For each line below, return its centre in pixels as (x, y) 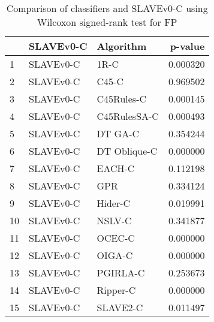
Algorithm (122, 46)
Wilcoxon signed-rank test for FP (107, 22)
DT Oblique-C (127, 151)
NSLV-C (114, 220)
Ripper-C (116, 290)
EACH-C (116, 168)
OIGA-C (115, 255)
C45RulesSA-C (128, 116)
